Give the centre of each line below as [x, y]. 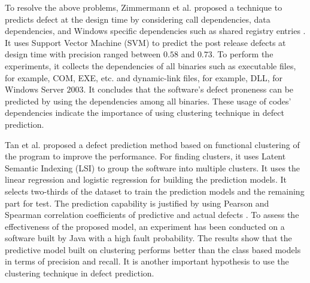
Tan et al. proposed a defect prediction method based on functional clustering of [152, 144]
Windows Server [34, 89]
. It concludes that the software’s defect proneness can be [189, 89]
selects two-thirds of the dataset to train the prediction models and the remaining [155, 191]
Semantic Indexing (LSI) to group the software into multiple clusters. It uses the [153, 167]
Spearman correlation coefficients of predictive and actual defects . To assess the [152, 215]
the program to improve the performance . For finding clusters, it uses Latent [145, 156]
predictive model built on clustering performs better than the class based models [153, 249]
